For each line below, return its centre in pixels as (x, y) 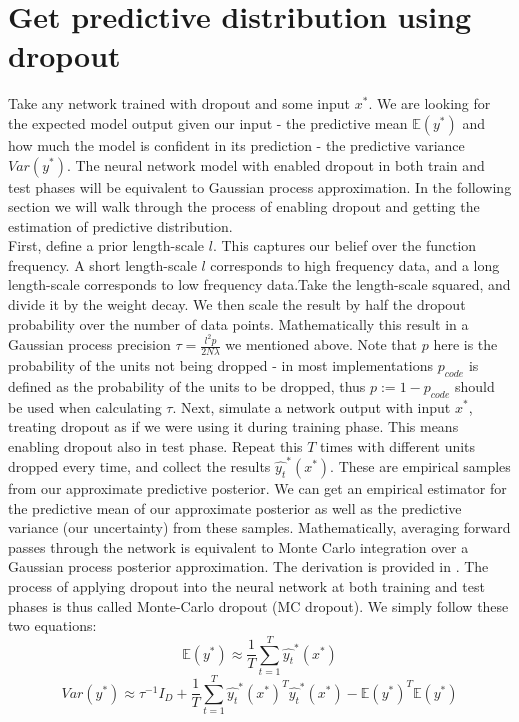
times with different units (398, 445)
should (474, 385)
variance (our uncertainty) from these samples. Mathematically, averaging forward (259, 527)
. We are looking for (429, 103)
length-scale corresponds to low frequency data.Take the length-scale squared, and (259, 284)
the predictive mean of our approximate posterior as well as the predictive (235, 507)
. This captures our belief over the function (344, 245)
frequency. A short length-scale (102, 264)
